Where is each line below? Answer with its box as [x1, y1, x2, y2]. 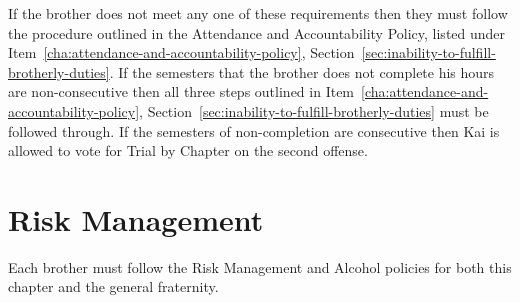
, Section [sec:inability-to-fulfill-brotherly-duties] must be [139, 100, 489, 121]
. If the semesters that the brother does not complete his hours [109, 61, 495, 82]
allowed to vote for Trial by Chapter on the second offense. [8, 140, 368, 161]
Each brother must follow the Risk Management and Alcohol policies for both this [8, 256, 512, 277]
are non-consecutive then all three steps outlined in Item [8, 81, 355, 102]
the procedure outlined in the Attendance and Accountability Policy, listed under [8, 22, 506, 43]
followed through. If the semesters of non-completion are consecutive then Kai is [8, 120, 500, 141]
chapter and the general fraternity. [8, 276, 219, 297]
